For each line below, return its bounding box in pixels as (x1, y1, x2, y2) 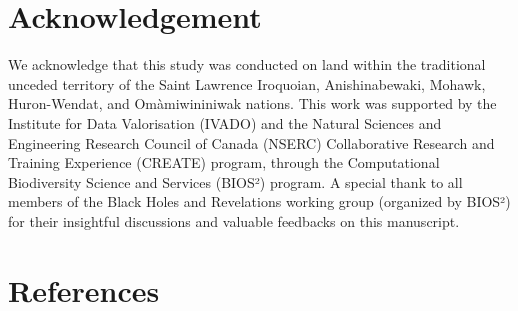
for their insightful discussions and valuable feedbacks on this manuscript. (8, 210, 460, 231)
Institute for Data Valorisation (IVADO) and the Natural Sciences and (8, 112, 442, 133)
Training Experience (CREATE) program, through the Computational (8, 152, 440, 173)
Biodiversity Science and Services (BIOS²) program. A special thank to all (8, 171, 463, 192)
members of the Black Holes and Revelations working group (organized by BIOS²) (8, 191, 511, 212)
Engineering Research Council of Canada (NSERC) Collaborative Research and (8, 132, 495, 153)
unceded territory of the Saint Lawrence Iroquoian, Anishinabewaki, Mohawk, (8, 73, 486, 94)
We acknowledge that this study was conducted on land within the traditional (8, 54, 486, 75)
